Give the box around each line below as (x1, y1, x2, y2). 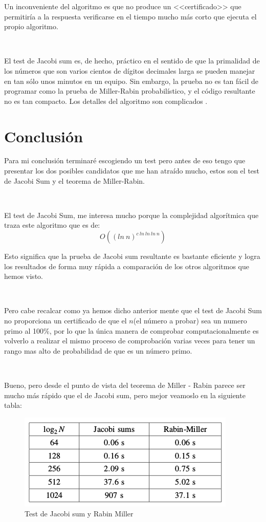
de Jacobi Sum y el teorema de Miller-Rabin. (4, 175, 145, 186)
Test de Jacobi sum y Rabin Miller (25, 508, 134, 519)
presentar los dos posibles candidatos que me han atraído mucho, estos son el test (4, 165, 259, 176)
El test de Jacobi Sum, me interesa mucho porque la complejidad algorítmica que (4, 209, 259, 220)
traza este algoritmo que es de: (4, 220, 100, 230)
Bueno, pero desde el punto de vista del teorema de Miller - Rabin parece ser (4, 379, 246, 390)
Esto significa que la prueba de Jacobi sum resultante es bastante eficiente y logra (4, 251, 260, 262)
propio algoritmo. (4, 21, 58, 32)
